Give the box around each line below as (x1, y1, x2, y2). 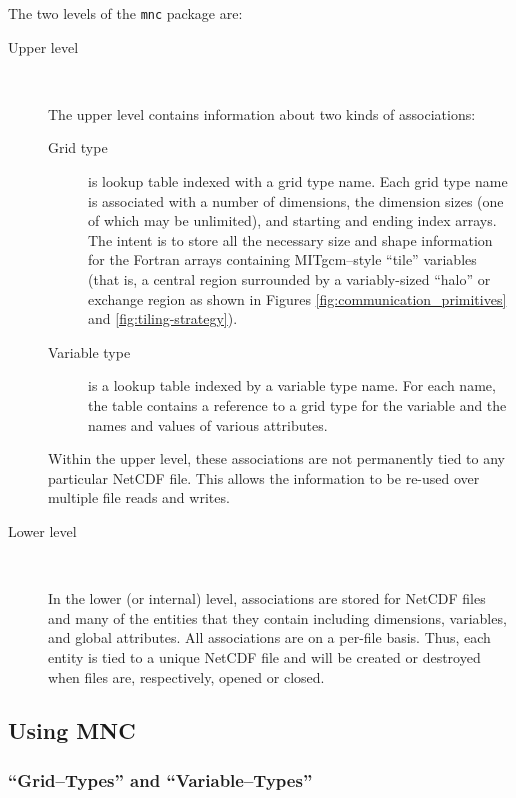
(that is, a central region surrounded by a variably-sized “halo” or (88, 269, 491, 289)
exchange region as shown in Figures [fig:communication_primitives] (88, 288, 507, 309)
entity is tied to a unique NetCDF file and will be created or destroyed (48, 646, 481, 667)
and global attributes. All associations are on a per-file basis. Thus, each (48, 627, 491, 648)
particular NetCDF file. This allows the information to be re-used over (48, 467, 480, 488)
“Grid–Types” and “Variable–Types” (8, 767, 313, 792)
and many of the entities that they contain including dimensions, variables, (48, 607, 507, 628)
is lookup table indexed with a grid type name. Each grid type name (88, 171, 508, 192)
